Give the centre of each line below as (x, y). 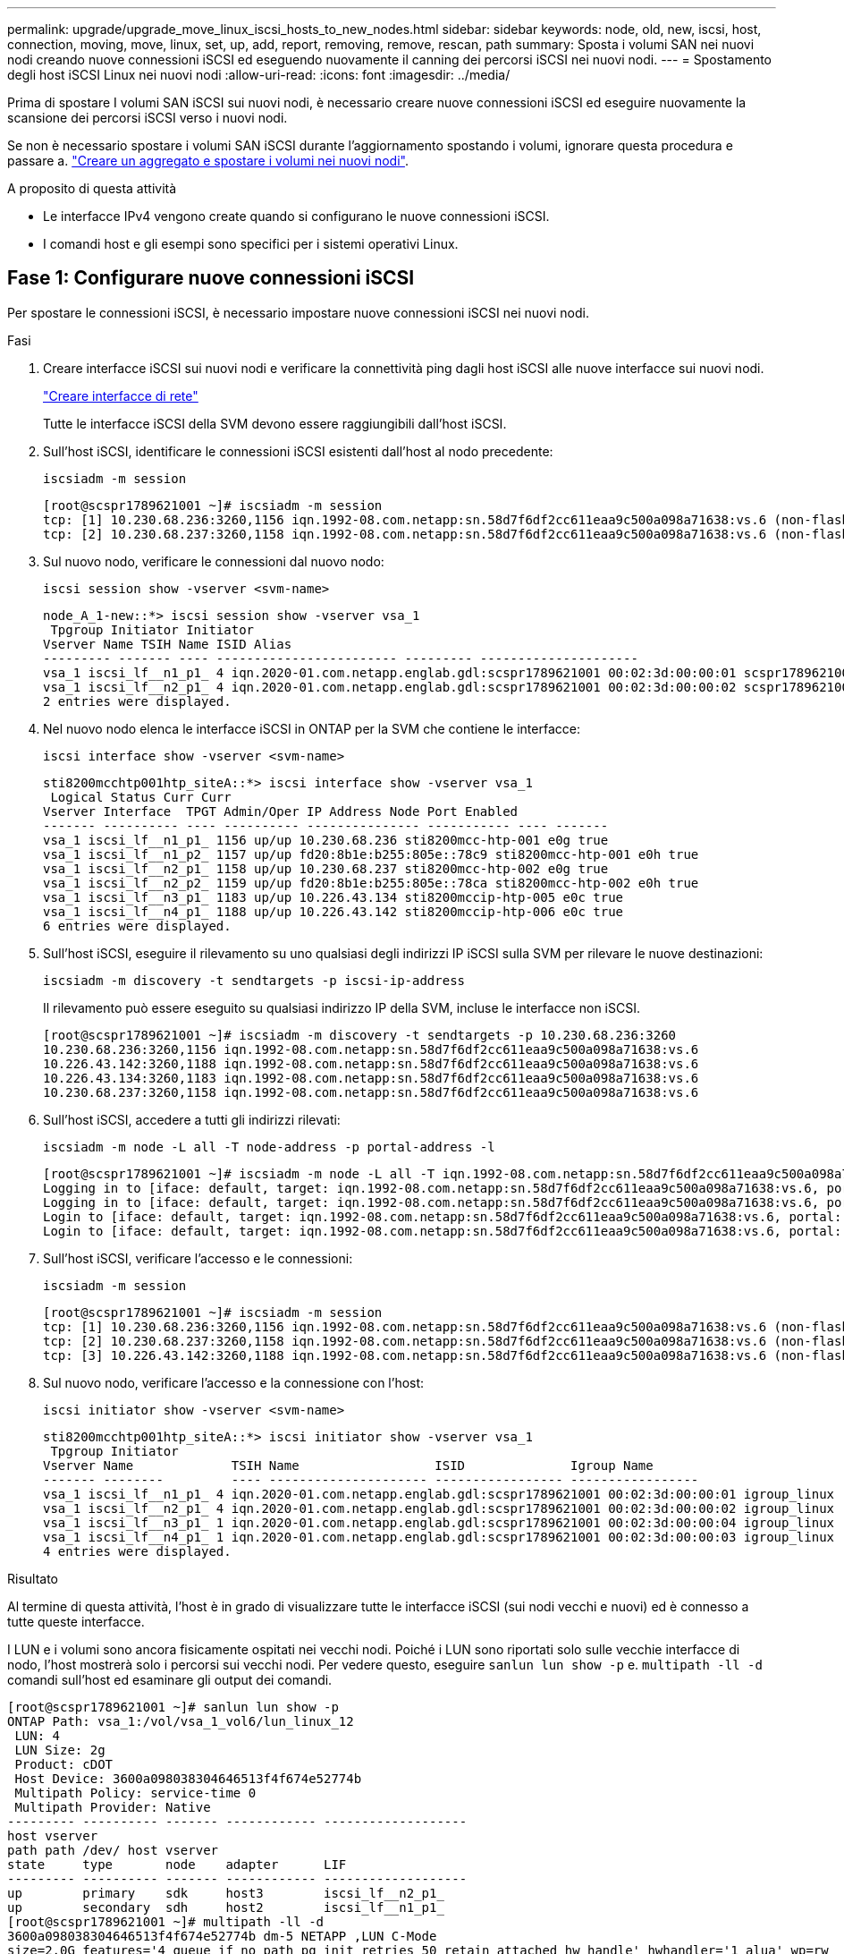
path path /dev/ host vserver (113, 1850)
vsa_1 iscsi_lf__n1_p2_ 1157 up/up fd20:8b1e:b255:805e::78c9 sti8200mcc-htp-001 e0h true (371, 854)
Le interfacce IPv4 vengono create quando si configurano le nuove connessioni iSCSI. (296, 216)
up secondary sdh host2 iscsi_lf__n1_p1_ (226, 1907)
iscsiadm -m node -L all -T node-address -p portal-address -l (269, 1147)
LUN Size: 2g (60, 1750)
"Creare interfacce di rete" (121, 395)
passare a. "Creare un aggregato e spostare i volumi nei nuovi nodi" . (208, 161)
